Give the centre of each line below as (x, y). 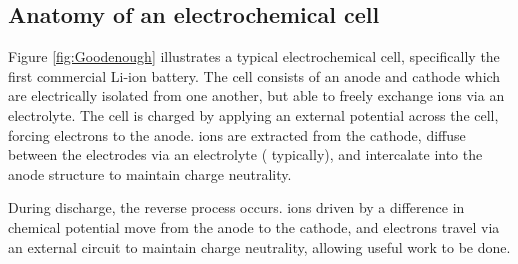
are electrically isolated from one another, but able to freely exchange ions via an (256, 95)
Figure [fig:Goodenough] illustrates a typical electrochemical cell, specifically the (254, 56)
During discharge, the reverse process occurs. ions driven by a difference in (236, 207)
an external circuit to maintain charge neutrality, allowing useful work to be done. (259, 246)
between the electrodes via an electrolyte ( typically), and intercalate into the (245, 154)
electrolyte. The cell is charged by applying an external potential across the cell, (253, 114)
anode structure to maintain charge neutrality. (150, 173)
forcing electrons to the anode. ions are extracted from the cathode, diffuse (237, 134)
